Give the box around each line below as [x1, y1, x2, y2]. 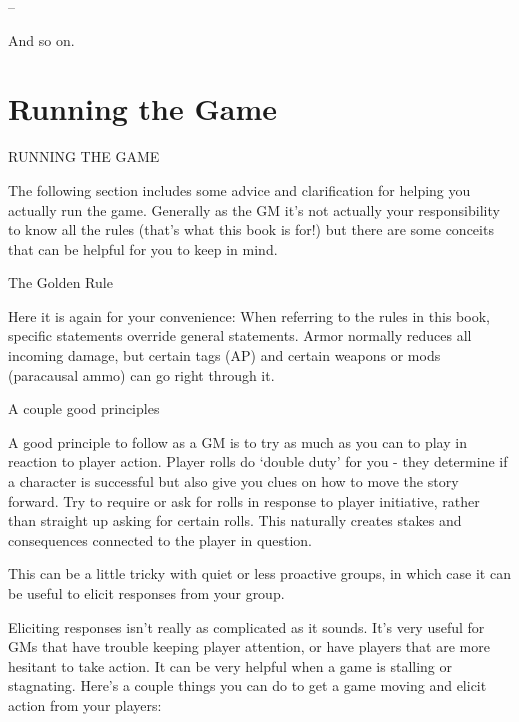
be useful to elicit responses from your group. [8, 583, 285, 603]
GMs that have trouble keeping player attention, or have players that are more [8, 636, 490, 657]
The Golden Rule [8, 272, 113, 293]
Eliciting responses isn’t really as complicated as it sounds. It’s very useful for [8, 616, 485, 637]
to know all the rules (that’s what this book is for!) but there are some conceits [8, 219, 494, 240]
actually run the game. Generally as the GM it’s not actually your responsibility [8, 199, 500, 220]
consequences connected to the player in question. [8, 529, 312, 550]
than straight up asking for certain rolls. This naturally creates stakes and [8, 510, 462, 531]
